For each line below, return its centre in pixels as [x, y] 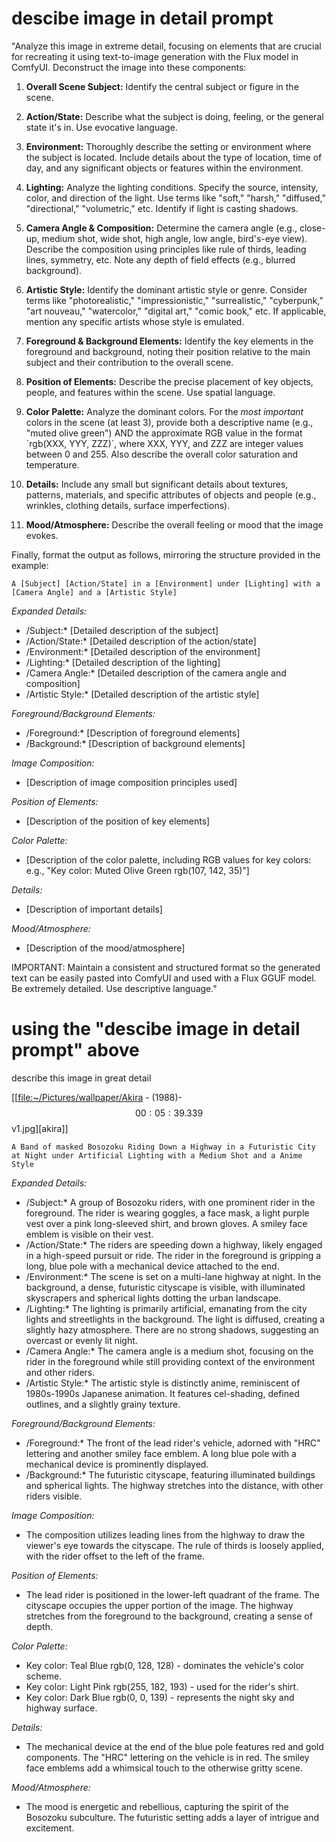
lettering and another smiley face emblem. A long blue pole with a [161, 1453]
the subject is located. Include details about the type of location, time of [174, 157]
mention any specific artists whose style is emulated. [135, 321]
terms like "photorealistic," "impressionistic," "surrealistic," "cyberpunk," [174, 300]
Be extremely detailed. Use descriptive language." [114, 988]
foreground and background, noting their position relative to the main [168, 351]
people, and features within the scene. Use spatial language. [150, 392]
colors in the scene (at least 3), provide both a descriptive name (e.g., [169, 422]
